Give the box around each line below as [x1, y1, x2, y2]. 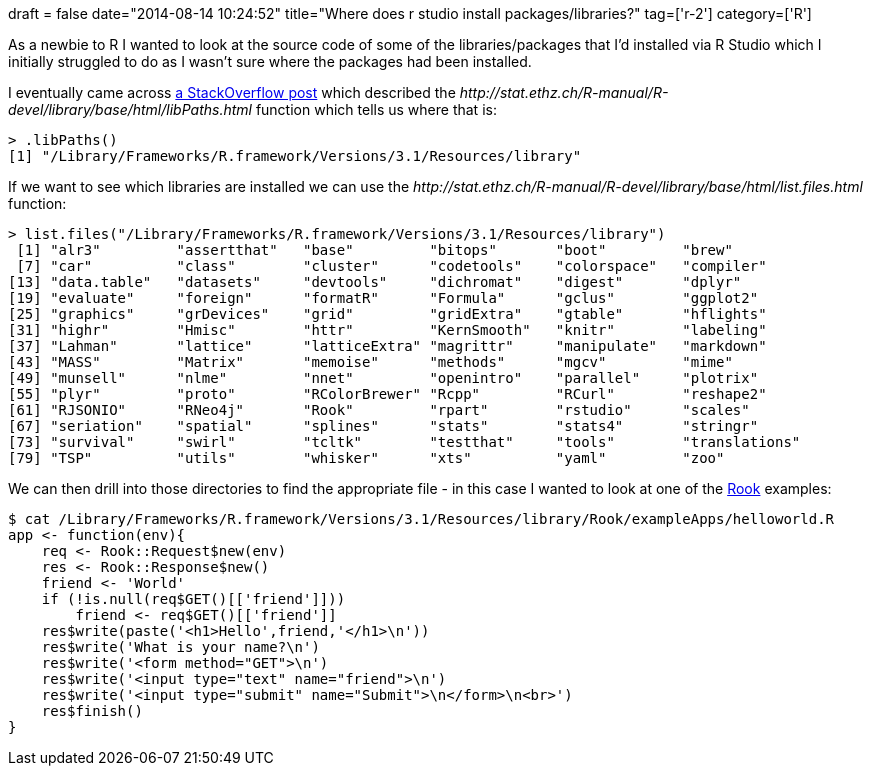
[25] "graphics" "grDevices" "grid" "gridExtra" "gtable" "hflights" [8, 306, 767, 322]
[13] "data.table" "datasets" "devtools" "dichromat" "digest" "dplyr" [8, 274, 742, 290]
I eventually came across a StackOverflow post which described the [8, 84, 456, 101]
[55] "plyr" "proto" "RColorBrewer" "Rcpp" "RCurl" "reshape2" [8, 386, 767, 402]
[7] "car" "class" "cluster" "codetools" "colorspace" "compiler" [16, 258, 767, 274]
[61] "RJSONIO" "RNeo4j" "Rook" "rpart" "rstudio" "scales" [8, 402, 750, 418]
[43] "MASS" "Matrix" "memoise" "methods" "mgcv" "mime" [8, 354, 733, 370]
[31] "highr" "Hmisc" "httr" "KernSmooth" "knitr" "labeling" [8, 322, 767, 338]
